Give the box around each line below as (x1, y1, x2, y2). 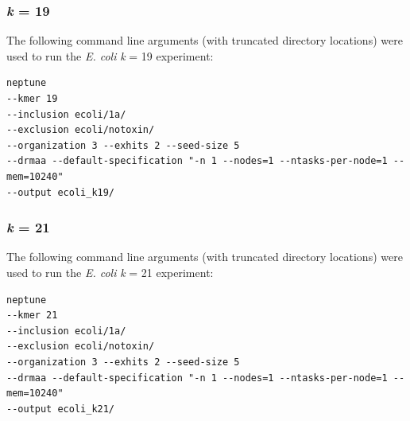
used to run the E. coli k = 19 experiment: (6, 47, 214, 64)
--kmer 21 (6, 310, 58, 322)
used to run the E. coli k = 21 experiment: (6, 263, 214, 280)
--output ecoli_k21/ (6, 403, 115, 415)
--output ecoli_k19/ (6, 186, 115, 198)
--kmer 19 (6, 93, 58, 104)
